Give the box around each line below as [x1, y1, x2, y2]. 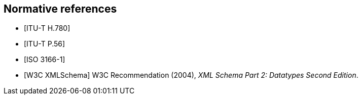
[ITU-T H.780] [24, 24, 70, 33]
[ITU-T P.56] [24, 39, 65, 48]
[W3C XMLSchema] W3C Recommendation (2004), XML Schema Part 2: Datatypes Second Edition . [24, 71, 358, 80]
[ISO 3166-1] [24, 55, 65, 64]
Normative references [4, 3, 117, 15]
